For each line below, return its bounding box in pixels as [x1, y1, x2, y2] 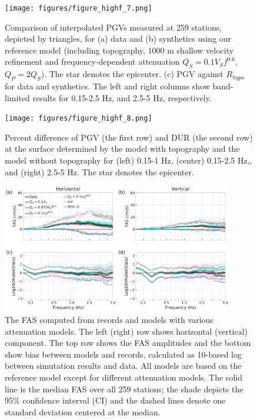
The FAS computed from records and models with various [5, 313, 213, 325]
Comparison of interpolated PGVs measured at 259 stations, [5, 21, 222, 33]
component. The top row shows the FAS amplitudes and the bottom [5, 336, 251, 349]
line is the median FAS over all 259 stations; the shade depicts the [5, 382, 243, 395]
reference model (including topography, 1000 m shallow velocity [5, 44, 234, 56]
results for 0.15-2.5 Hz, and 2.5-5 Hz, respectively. [32, 91, 212, 104]
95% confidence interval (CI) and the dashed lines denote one [5, 394, 226, 406]
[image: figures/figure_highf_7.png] [5, 4, 152, 12]
